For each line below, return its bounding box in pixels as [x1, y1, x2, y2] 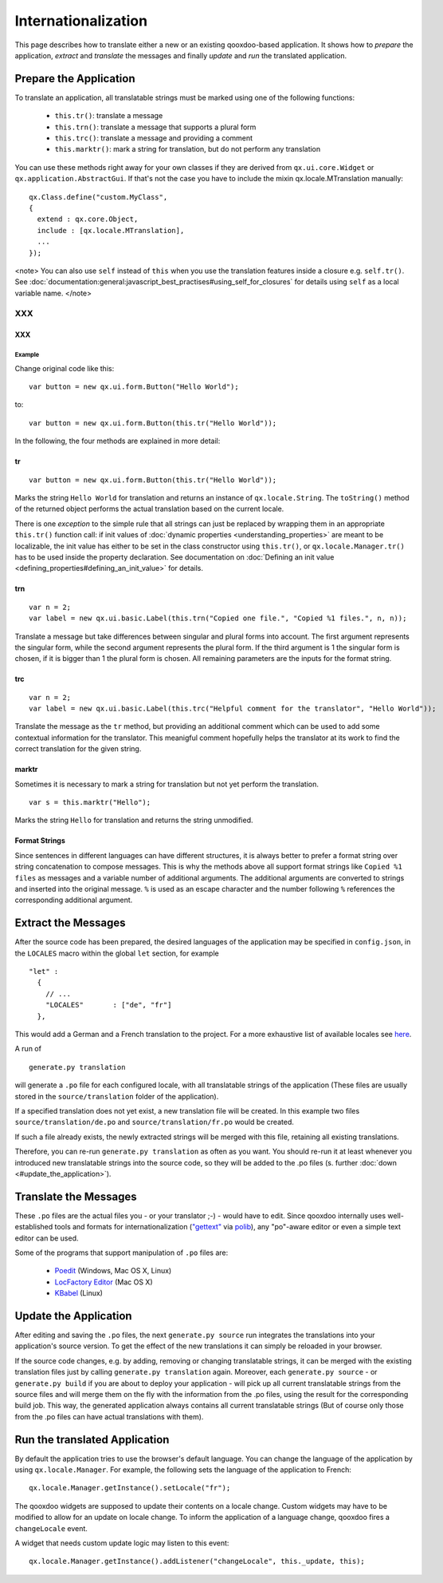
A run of [14, 1044, 41, 1054]
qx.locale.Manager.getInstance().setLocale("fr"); [29, 1483, 231, 1493]
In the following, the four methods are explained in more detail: [14, 436, 221, 446]
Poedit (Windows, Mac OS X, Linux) [54, 1266, 172, 1276]
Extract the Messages [14, 916, 127, 930]
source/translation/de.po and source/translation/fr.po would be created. [14, 1118, 294, 1127]
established [14, 1222, 53, 1232]
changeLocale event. [14, 1523, 88, 1533]
